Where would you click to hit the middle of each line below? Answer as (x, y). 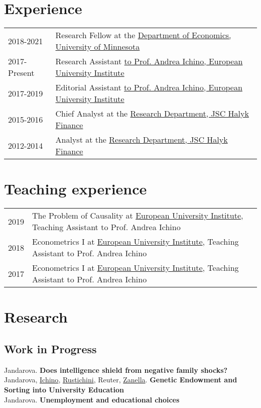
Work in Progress (50, 349)
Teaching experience (76, 189)
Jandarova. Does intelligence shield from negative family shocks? (116, 370)
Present (21, 73)
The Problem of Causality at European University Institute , (138, 216)
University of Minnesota (98, 47)
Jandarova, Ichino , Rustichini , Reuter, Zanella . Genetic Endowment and (121, 380)
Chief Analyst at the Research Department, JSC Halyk (152, 114)
